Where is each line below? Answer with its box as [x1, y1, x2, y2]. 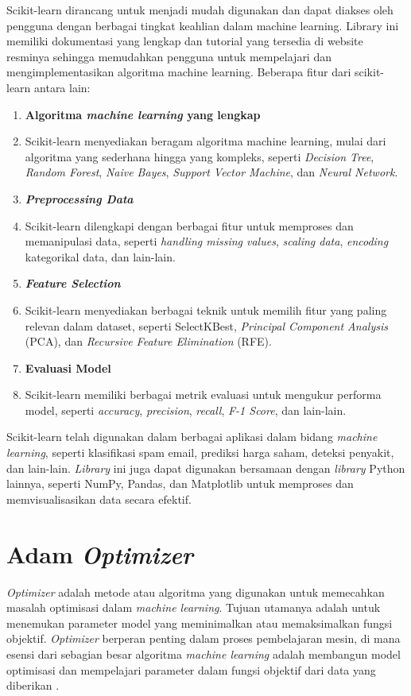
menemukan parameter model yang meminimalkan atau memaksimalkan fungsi [6, 614, 393, 631]
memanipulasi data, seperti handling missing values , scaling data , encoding [25, 233, 389, 249]
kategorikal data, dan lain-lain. [25, 248, 176, 265]
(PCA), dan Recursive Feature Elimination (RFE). [25, 333, 272, 350]
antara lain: [34, 79, 91, 95]
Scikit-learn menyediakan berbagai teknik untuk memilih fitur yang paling [25, 301, 387, 318]
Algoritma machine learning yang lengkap [25, 106, 261, 122]
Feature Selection [25, 275, 121, 292]
